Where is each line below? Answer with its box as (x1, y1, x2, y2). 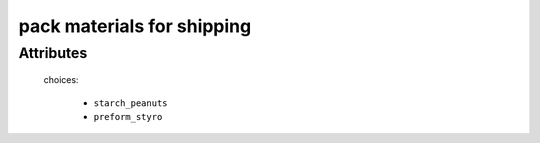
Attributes (18, 44, 88, 62)
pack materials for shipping (18, 15, 252, 37)
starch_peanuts (93, 97, 169, 109)
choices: (43, 74, 79, 86)
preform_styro (93, 111, 163, 122)
